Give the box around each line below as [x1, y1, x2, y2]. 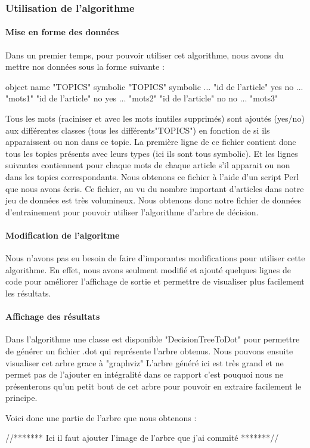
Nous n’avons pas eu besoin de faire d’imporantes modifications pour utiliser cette [5, 252, 305, 264]
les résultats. [5, 286, 51, 299]
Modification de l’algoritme [5, 228, 120, 241]
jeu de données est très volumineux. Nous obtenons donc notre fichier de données [5, 194, 302, 206]
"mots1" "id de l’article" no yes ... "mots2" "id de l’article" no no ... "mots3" [5, 92, 278, 104]
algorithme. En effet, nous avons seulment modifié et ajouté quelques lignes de [5, 263, 291, 276]
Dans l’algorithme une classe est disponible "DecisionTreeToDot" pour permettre [5, 333, 300, 345]
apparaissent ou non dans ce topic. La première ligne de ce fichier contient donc [5, 135, 296, 148]
